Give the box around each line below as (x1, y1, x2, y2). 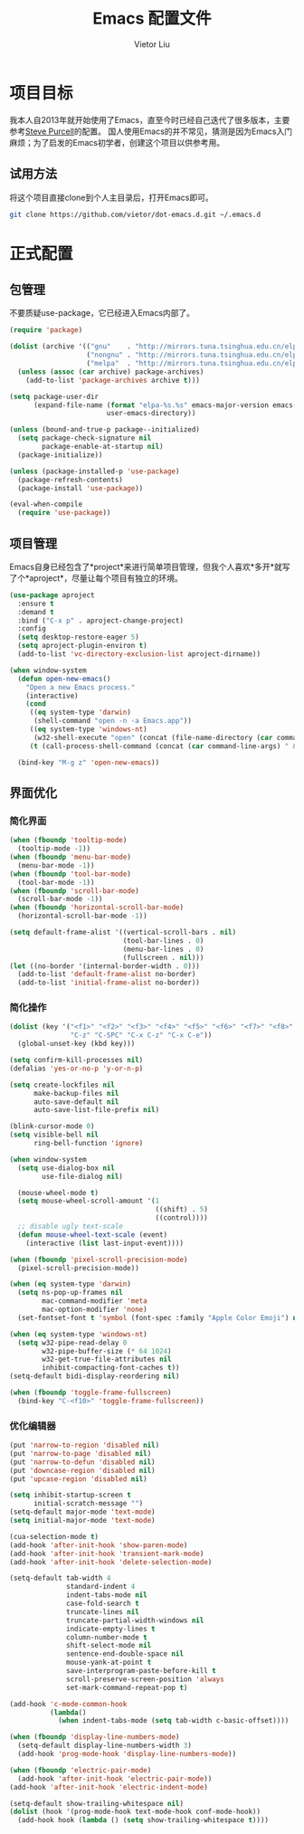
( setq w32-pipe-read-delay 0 (17, 1338, 128, 1347)
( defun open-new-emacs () (17, 674, 111, 683)
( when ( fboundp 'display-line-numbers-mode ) (9, 1733, 180, 1742)
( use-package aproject (9, 590, 95, 600)
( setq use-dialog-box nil (17, 1164, 116, 1173)
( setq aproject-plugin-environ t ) (17, 641, 147, 651)
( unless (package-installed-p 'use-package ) (9, 467, 180, 476)
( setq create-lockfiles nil (9, 1080, 116, 1089)
